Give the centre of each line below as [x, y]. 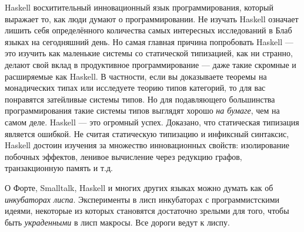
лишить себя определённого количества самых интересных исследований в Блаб [148, 30]
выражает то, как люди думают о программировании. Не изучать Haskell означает [152, 18]
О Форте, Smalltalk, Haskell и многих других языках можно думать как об [139, 187]
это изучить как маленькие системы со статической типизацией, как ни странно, [149, 53]
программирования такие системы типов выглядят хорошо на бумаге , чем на [142, 110]
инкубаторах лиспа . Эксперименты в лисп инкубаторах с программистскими [142, 199]
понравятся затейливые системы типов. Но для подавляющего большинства [140, 99]
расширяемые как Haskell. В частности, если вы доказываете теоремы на [136, 76]
